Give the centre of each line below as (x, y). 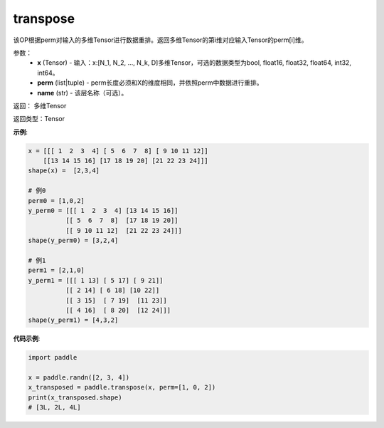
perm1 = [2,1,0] (57, 270)
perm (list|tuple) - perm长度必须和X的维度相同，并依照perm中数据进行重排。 (150, 83)
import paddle (53, 357)
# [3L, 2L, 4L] (54, 407)
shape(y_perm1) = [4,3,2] (73, 320)
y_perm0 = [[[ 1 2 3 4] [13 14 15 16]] (103, 210)
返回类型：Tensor (39, 119)
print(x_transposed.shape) (75, 397)
